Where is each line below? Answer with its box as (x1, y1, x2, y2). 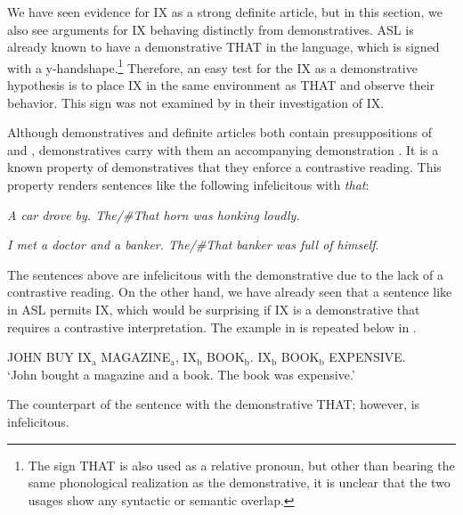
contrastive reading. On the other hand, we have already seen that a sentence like (7, 282, 452, 301)
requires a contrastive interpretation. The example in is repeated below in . (7, 317, 417, 336)
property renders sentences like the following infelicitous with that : (7, 176, 370, 193)
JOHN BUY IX (7, 347, 92, 366)
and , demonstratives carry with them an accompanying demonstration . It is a (7, 140, 439, 159)
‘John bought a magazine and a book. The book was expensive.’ (7, 364, 355, 383)
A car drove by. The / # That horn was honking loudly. (7, 205, 300, 224)
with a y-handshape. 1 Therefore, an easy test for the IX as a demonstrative (7, 55, 418, 77)
